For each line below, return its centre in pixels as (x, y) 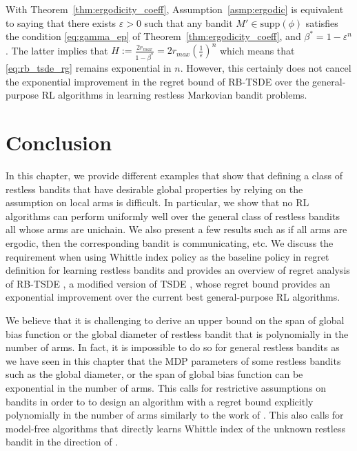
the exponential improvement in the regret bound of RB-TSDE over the (157, 81)
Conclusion (59, 142)
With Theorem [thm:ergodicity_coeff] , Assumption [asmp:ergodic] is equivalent (175, 9)
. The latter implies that (57, 50)
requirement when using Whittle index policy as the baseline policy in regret (167, 256)
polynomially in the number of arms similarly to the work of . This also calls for (175, 415)
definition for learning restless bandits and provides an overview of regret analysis (178, 270)
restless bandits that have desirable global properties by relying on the (154, 189)
